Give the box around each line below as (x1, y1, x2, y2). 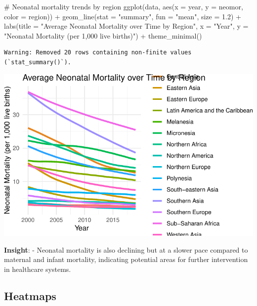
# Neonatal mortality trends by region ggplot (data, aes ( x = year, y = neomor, (4, 1, 243, 11)
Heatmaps (4, 288, 56, 304)
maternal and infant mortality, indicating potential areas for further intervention (4, 254, 248, 264)
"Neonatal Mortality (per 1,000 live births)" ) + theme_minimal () (4, 30, 202, 41)
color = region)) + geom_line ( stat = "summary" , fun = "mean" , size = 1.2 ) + (4, 11, 241, 21)
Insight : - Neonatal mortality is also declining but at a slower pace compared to (4, 244, 248, 255)
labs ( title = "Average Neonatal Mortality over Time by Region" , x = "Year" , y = (4, 21, 249, 31)
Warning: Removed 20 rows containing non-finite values (4, 49, 192, 56)
